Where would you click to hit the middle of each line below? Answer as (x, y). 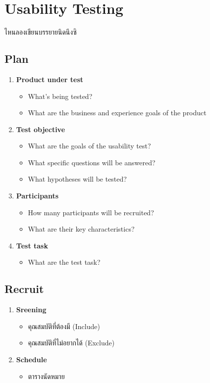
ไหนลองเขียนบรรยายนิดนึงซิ (41, 32)
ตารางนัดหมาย (46, 376)
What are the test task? (64, 262)
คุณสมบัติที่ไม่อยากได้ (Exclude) (71, 343)
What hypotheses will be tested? (77, 179)
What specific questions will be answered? (92, 162)
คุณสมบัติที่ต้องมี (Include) (64, 326)
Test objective (41, 129)
